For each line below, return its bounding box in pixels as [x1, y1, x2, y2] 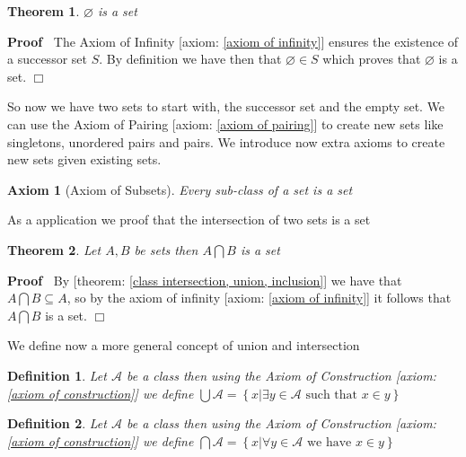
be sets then [134, 240, 198, 259]
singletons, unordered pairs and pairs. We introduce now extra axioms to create [7, 132, 445, 151]
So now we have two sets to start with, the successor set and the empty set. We [7, 97, 445, 116]
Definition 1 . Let [7, 365, 107, 384]
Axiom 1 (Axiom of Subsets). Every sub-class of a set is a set [7, 180, 353, 198]
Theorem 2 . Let [7, 240, 101, 259]
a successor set [7, 49, 87, 68]
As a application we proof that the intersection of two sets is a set [7, 210, 371, 229]
